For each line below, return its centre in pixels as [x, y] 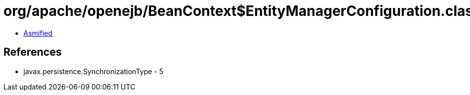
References [33, 52]
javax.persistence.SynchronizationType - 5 [93, 71]
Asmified [38, 33]
